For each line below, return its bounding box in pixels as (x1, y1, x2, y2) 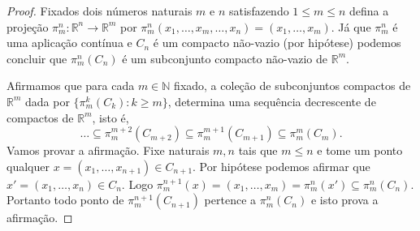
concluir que (6, 49, 67, 66)
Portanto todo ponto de (6, 191, 124, 208)
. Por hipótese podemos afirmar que (193, 157, 370, 174)
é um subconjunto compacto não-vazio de (122, 49, 328, 66)
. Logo (121, 175, 154, 192)
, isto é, (92, 109, 129, 126)
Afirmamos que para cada (6, 77, 135, 94)
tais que (238, 142, 278, 159)
